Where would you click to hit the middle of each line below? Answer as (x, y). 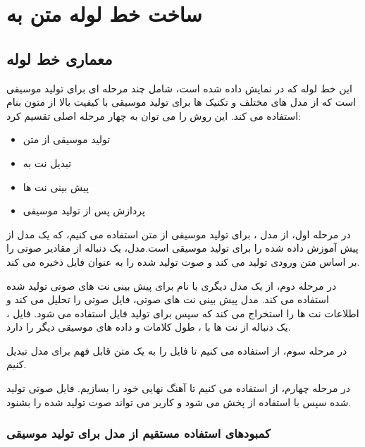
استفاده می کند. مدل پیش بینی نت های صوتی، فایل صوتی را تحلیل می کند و (168, 299)
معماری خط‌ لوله (60, 58)
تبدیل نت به (47, 163)
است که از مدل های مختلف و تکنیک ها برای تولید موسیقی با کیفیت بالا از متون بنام (181, 102)
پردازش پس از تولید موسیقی (84, 210)
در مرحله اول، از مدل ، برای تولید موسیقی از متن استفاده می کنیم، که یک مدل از (179, 234)
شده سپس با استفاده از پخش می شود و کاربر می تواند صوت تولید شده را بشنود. (179, 402)
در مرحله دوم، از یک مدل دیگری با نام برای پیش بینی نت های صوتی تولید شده (172, 285)
